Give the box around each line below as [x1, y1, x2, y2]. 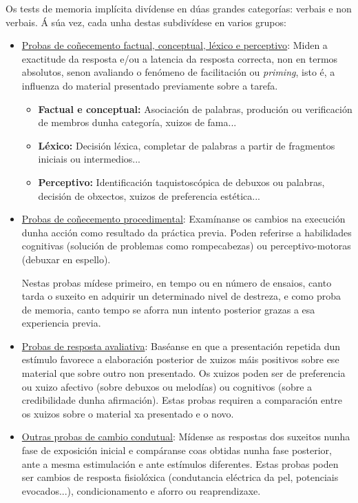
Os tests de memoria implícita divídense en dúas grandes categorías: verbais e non [6, 1, 352, 15]
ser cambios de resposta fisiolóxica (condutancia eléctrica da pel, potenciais [21, 470, 339, 484]
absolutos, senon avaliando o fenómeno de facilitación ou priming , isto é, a [21, 65, 335, 79]
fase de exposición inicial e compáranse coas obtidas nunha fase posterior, [21, 443, 332, 458]
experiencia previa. [21, 316, 101, 330]
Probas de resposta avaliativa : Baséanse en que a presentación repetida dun [21, 338, 341, 353]
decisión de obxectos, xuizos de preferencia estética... [38, 188, 260, 203]
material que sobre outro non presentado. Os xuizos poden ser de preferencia [21, 366, 346, 380]
